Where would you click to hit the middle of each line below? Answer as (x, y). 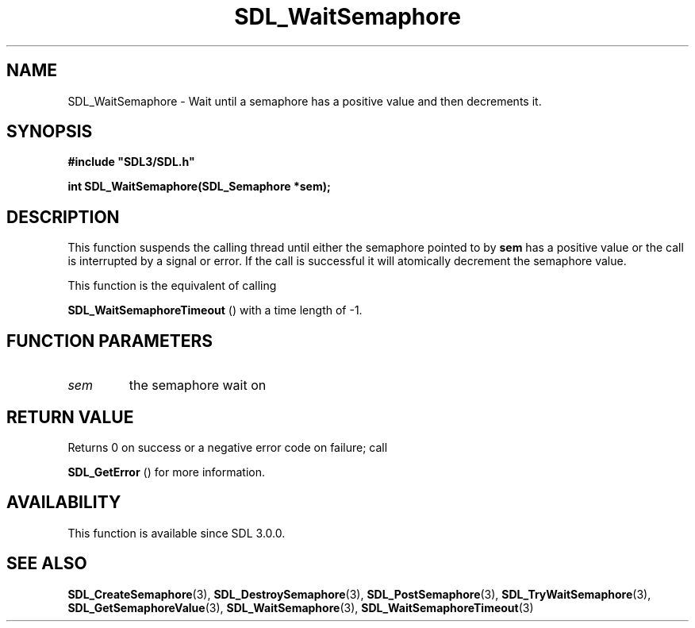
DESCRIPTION (63, 217)
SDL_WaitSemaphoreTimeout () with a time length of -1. (215, 310)
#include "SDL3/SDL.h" (131, 162)
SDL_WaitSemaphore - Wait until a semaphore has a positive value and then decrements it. (305, 101)
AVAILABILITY (64, 503)
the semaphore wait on (198, 385)
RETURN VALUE (70, 417)
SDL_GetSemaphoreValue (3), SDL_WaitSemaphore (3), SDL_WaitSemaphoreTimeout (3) (301, 607)
